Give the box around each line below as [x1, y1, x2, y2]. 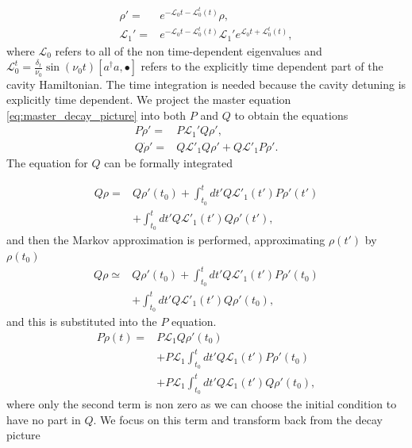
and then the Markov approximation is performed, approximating [6, 232, 325, 248]
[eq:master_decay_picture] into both [6, 106, 187, 123]
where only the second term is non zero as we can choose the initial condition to [6, 396, 397, 412]
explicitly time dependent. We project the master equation [6, 91, 291, 108]
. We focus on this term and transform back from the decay [93, 411, 383, 427]
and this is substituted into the [6, 313, 157, 330]
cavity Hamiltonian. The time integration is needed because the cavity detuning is [6, 75, 406, 92]
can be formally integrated [104, 155, 233, 171]
